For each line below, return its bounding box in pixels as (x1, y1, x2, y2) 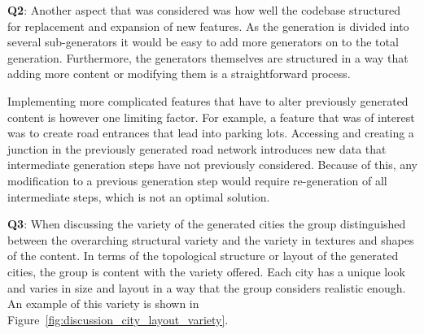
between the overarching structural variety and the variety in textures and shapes (7, 231, 414, 248)
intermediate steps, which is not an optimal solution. (7, 188, 270, 205)
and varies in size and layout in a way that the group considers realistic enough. (7, 279, 406, 296)
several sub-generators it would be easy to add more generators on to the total (7, 33, 399, 50)
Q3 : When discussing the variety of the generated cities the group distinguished (7, 215, 406, 232)
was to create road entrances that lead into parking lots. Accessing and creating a (7, 124, 414, 141)
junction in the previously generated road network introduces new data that (7, 140, 387, 157)
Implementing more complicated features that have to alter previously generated (7, 92, 409, 109)
